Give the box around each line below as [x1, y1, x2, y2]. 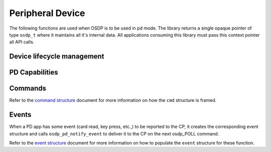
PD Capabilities [9, 68, 59, 77]
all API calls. [9, 39, 35, 45]
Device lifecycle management [9, 52, 104, 61]
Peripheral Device [9, 8, 85, 19]
